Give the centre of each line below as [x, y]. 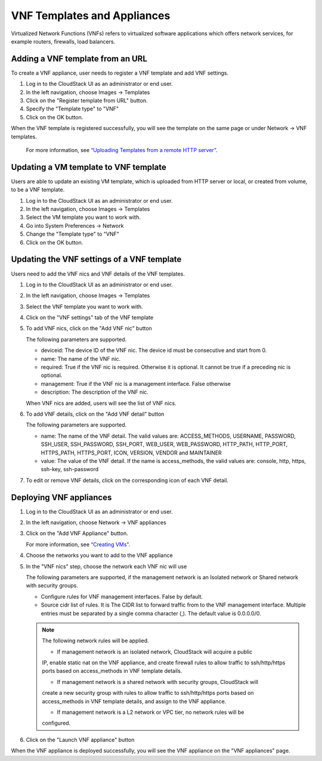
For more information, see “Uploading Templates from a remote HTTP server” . [122, 150]
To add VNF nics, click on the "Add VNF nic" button [89, 329]
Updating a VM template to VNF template [89, 167]
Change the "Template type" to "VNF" [72, 234]
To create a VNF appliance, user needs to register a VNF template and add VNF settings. [120, 73]
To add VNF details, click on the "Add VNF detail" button [95, 414]
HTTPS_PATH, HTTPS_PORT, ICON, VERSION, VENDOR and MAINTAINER [131, 453]
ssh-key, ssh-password [70, 469]
